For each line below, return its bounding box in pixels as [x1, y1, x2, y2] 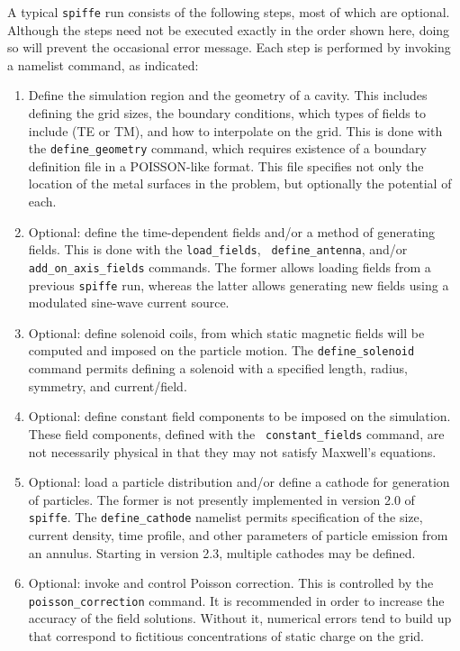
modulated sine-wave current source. [28, 293, 230, 312]
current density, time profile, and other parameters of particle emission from [28, 525, 448, 544]
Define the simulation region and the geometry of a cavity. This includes [28, 86, 428, 105]
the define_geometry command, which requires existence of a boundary [28, 139, 427, 158]
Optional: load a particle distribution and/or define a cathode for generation [28, 472, 450, 491]
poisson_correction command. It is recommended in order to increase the [28, 591, 445, 610]
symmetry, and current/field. [28, 376, 187, 395]
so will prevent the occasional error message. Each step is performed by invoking [7, 38, 451, 57]
